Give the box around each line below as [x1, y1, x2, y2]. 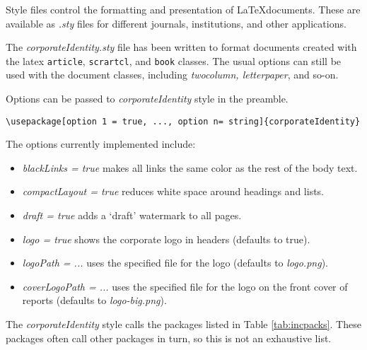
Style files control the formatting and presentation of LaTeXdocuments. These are [6, 2, 361, 16]
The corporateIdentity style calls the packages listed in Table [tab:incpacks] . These [6, 317, 361, 332]
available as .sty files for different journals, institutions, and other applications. [6, 16, 346, 30]
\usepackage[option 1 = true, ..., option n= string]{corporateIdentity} [6, 116, 361, 127]
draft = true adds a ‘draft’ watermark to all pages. [22, 208, 242, 223]
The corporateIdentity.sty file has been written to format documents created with [6, 40, 357, 54]
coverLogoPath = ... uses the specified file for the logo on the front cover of [22, 279, 348, 293]
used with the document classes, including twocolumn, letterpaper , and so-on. [6, 67, 339, 82]
